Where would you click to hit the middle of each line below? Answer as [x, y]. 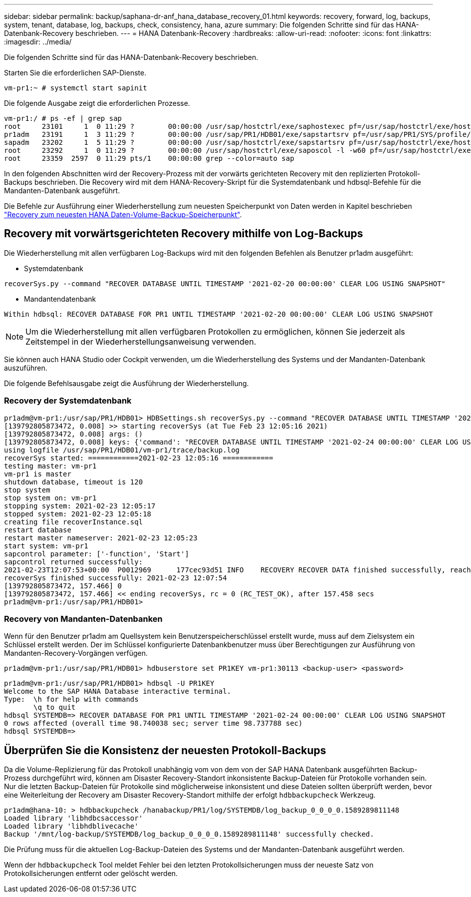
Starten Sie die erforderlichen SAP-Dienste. [75, 73]
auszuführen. [26, 368]
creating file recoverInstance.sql [74, 522]
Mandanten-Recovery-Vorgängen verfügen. [76, 653]
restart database [38, 530]
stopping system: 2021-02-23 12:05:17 [80, 506]
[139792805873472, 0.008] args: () [74, 434]
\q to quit [55, 707]
